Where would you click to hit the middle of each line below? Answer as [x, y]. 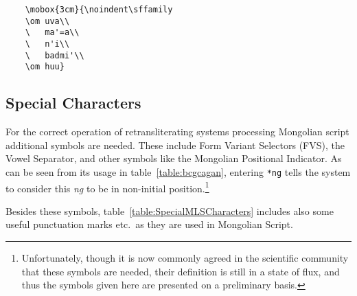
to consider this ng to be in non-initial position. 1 [107, 187]
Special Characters [73, 103]
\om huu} [45, 67]
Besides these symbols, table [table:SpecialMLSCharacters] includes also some [170, 210]
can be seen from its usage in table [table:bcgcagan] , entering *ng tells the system [178, 171]
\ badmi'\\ [55, 55]
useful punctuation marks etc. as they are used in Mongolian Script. [149, 224]
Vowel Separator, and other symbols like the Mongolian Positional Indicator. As [174, 158]
